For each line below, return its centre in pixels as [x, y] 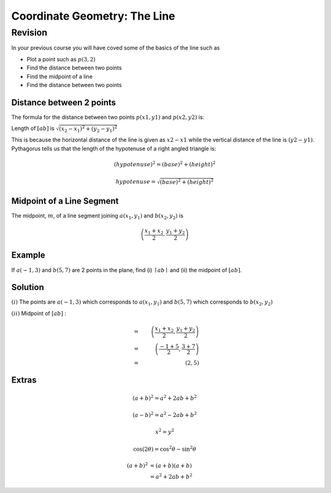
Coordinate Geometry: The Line [93, 16]
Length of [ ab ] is [33, 128]
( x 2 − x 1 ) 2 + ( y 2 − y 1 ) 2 [88, 129]
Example [28, 255]
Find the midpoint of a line [60, 76]
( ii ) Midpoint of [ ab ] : [39, 313]
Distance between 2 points [64, 102]
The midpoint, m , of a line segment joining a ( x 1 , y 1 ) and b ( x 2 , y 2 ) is [97, 216]
